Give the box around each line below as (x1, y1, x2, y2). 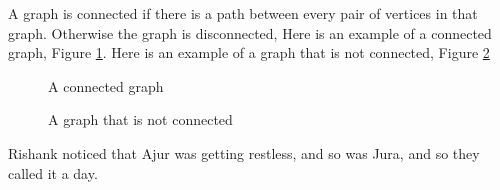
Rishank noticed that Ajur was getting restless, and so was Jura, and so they (8, 142, 480, 163)
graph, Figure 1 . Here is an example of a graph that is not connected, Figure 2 (8, 42, 490, 63)
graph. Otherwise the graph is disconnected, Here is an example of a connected (8, 22, 492, 43)
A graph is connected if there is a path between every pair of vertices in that (8, 3, 478, 23)
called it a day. (8, 162, 98, 183)
